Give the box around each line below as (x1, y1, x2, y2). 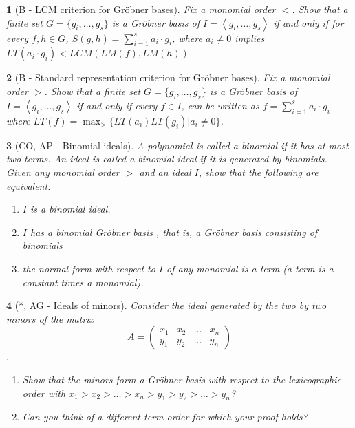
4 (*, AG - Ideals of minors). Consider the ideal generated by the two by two (6, 298, 327, 312)
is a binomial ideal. (30, 202, 111, 216)
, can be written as (181, 98, 259, 112)
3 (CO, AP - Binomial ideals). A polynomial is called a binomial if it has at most (6, 138, 349, 152)
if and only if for (273, 15, 344, 30)
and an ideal (139, 164, 191, 179)
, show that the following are (198, 164, 319, 179)
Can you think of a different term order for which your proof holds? (22, 409, 308, 424)
